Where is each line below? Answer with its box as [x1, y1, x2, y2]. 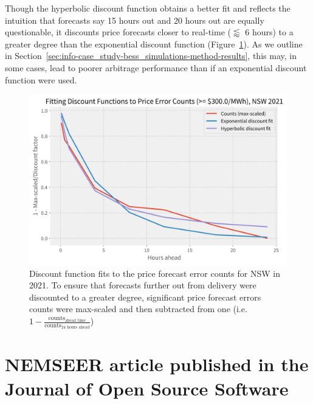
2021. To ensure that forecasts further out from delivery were [29, 279, 256, 291]
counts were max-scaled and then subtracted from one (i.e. [29, 302, 247, 315]
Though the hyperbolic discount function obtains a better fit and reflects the [5, 2, 291, 14]
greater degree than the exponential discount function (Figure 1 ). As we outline [5, 37, 303, 50]
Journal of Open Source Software [5, 375, 289, 400]
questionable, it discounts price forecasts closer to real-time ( [5, 26, 231, 38]
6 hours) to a [245, 26, 294, 38]
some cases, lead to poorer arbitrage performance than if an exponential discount [5, 61, 307, 74]
